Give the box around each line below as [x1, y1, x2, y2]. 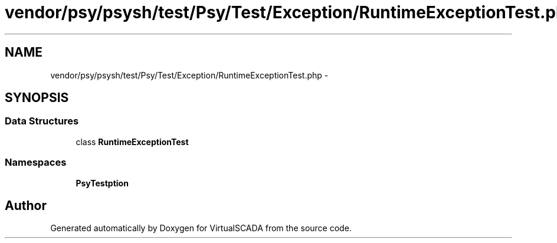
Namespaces [5, 156, 67, 169]
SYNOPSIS [5, 90, 69, 106]
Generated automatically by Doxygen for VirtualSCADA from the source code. [50, 223, 352, 234]
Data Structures [5, 115, 79, 127]
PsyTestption [76, 178, 129, 188]
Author [5, 198, 47, 213]
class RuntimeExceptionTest [76, 136, 189, 147]
